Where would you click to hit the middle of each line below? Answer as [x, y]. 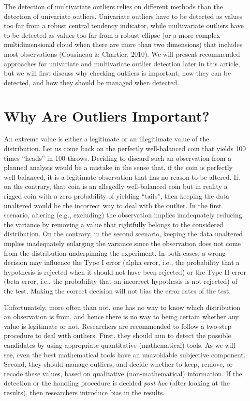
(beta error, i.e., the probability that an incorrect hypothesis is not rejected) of [121, 281]
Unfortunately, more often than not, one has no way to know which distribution [122, 307]
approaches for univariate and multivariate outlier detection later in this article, [122, 63]
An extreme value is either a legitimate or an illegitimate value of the [107, 139]
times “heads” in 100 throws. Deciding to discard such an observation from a [118, 158]
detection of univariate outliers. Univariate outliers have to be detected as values [123, 16]
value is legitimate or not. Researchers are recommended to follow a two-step [118, 326]
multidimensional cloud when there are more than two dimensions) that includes [123, 44]
